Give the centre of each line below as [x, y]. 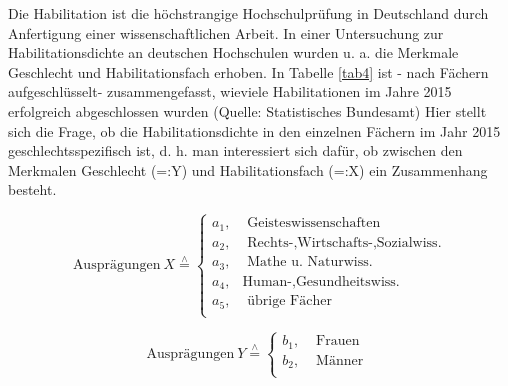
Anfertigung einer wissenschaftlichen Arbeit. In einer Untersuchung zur [226, 32]
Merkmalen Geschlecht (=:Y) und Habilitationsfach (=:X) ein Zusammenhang [248, 169]
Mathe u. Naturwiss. [310, 262]
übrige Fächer [289, 301]
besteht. [32, 189]
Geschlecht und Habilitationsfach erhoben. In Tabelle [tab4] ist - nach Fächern [248, 71]
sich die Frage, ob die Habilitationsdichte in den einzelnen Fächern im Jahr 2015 [254, 130]
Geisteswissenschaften [314, 223]
